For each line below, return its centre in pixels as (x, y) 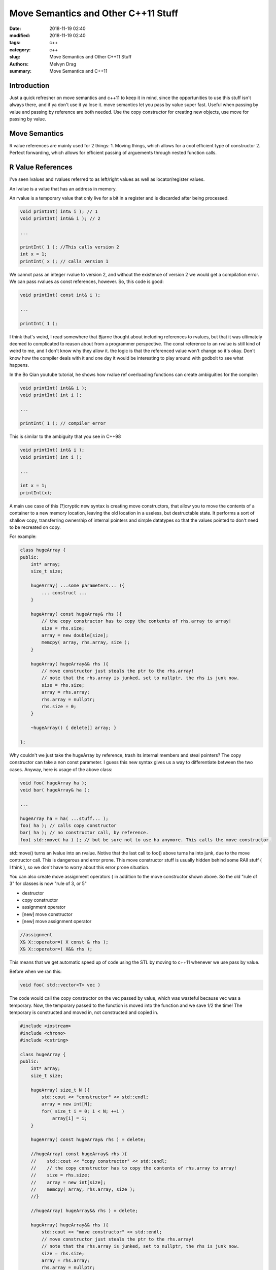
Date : (15, 28)
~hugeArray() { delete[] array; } (74, 728)
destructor (33, 893)
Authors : (19, 64)
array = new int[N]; (67, 1104)
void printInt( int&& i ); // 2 (60, 219)
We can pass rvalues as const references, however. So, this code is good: (87, 281)
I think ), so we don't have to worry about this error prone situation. (79, 867)
